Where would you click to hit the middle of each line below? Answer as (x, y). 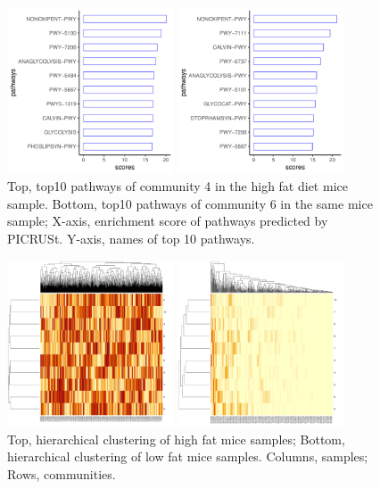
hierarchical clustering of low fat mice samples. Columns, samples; (188, 456)
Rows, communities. (62, 474)
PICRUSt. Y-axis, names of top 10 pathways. (131, 239)
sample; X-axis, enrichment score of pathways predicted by (168, 221)
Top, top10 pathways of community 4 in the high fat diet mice (178, 186)
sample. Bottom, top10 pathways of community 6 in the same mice (190, 203)
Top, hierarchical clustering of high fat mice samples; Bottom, (176, 439)
